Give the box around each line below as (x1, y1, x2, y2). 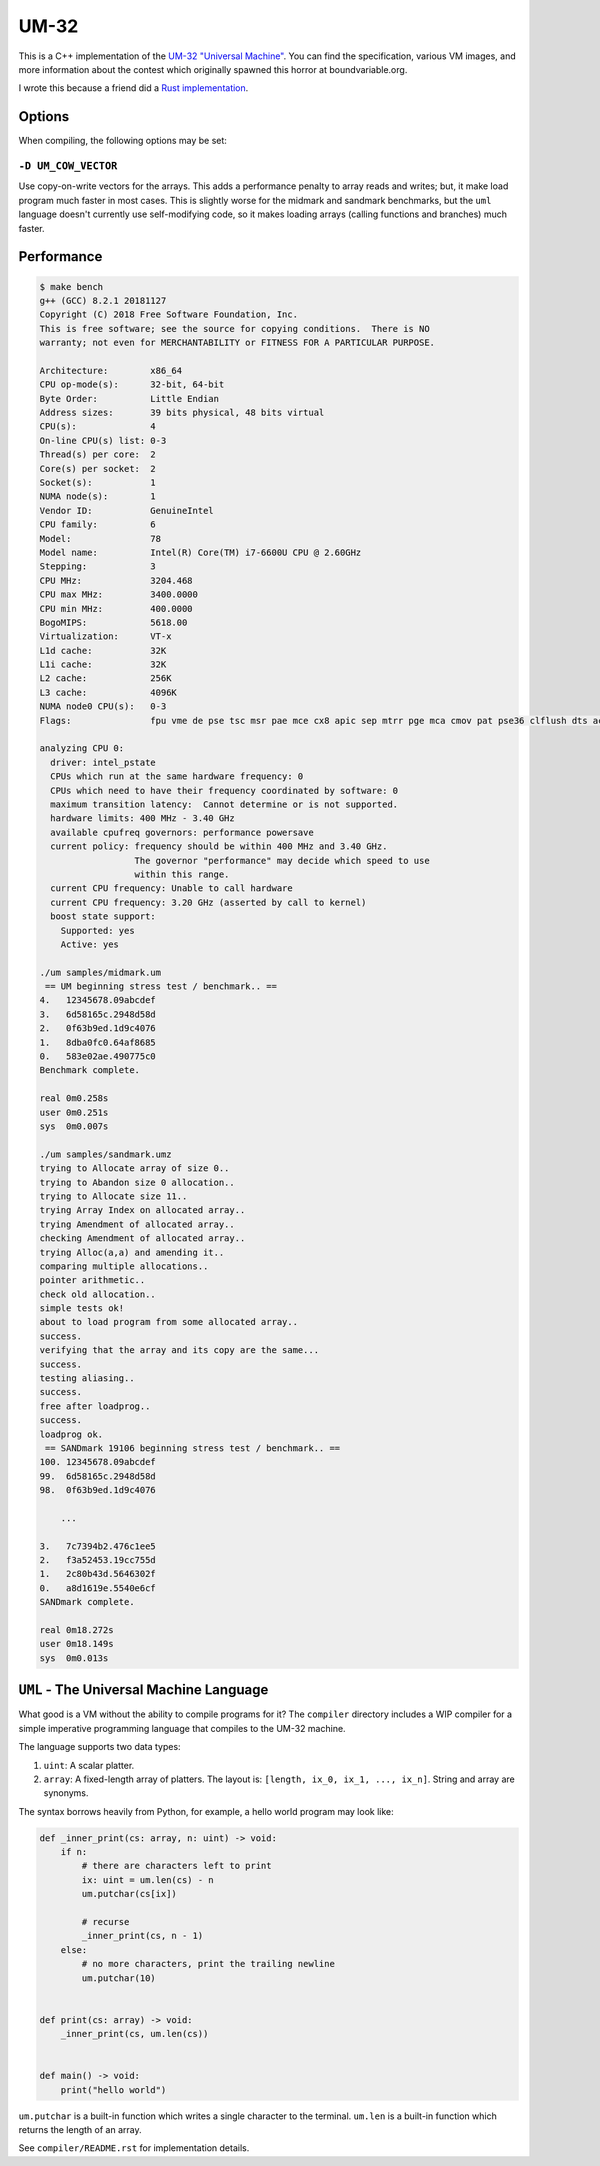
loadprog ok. (39, 1428, 104, 1440)
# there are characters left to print (81, 1860, 272, 1872)
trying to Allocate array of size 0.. (39, 1163, 230, 1174)
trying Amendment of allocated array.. (39, 1218, 235, 1230)
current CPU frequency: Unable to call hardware (50, 883, 294, 894)
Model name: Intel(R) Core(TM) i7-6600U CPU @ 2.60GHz (39, 546, 362, 558)
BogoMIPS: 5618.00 (39, 616, 188, 628)
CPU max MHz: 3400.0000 (39, 589, 199, 600)
